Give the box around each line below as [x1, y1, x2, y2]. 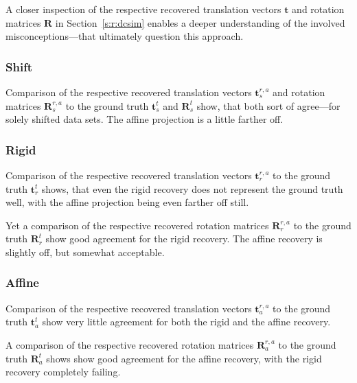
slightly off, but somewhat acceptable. [5, 244, 165, 259]
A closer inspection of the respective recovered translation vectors [5, 2, 281, 16]
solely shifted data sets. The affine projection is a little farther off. [5, 112, 284, 126]
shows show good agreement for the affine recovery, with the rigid [46, 351, 322, 365]
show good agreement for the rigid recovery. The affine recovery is [45, 231, 323, 246]
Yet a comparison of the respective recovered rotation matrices [5, 218, 269, 232]
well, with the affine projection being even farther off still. [5, 195, 249, 209]
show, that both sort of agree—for [196, 98, 341, 113]
